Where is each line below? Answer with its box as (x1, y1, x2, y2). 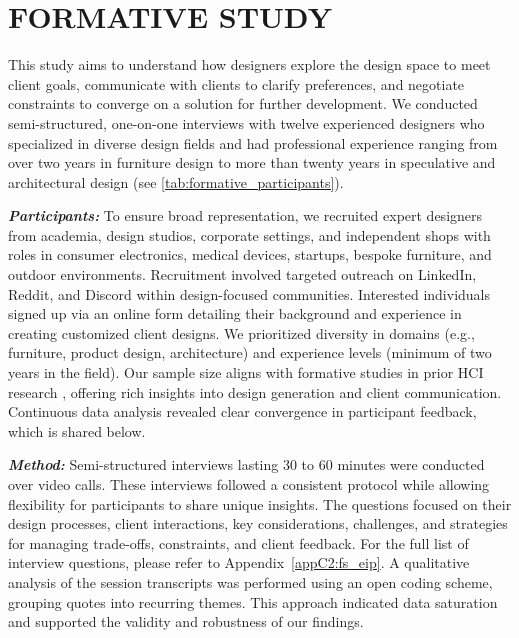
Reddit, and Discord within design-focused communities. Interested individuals (8, 283, 491, 304)
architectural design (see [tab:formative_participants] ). (8, 171, 344, 192)
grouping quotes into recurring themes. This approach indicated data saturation (8, 591, 498, 612)
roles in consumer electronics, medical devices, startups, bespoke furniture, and (8, 244, 492, 265)
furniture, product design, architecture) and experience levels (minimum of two (8, 342, 492, 363)
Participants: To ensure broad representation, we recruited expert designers (8, 205, 483, 226)
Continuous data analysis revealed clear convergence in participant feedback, (8, 401, 477, 422)
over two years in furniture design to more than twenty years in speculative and (8, 152, 496, 173)
